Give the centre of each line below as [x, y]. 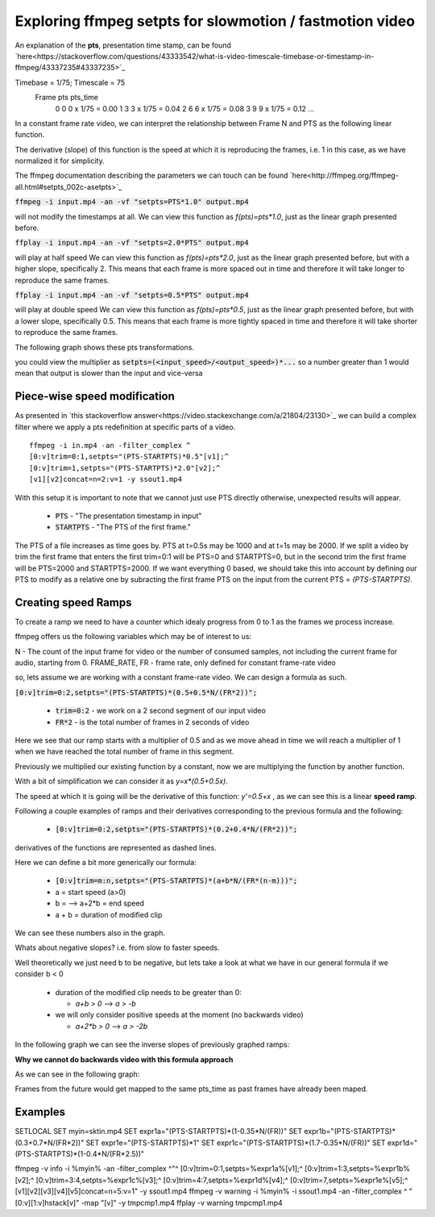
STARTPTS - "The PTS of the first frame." [123, 527]
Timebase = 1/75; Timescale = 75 [70, 82]
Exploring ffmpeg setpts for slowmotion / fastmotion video [215, 21]
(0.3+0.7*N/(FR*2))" [50, 1143]
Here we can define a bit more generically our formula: [106, 863]
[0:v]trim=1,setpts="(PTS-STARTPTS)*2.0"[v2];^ [125, 468]
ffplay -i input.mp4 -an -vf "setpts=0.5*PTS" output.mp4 [132, 295]
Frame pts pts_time [66, 98]
